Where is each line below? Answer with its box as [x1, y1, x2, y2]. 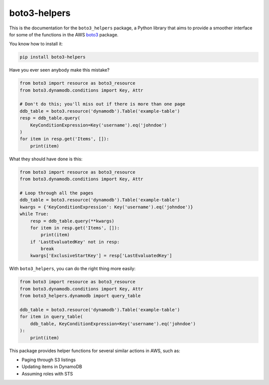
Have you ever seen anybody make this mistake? [9, 67, 110, 73]
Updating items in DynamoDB [21, 364, 82, 370]
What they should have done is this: [9, 156, 83, 162]
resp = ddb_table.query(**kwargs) [30, 218, 115, 224]
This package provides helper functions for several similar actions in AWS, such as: [9, 348, 180, 354]
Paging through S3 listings [21, 357, 76, 363]
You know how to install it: [9, 41, 63, 47]
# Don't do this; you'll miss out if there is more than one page [19, 101, 185, 107]
